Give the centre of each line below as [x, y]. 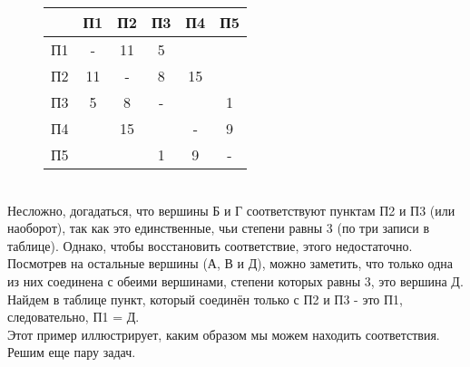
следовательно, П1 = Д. [73, 317]
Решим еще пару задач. [72, 352]
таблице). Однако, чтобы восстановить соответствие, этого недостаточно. [210, 245]
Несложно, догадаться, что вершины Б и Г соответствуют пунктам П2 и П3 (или [231, 210]
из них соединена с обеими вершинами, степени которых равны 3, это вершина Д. [235, 280]
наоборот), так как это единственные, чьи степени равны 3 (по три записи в [219, 228]
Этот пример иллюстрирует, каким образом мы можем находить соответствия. [224, 334]
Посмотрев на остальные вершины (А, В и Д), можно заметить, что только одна [230, 263]
